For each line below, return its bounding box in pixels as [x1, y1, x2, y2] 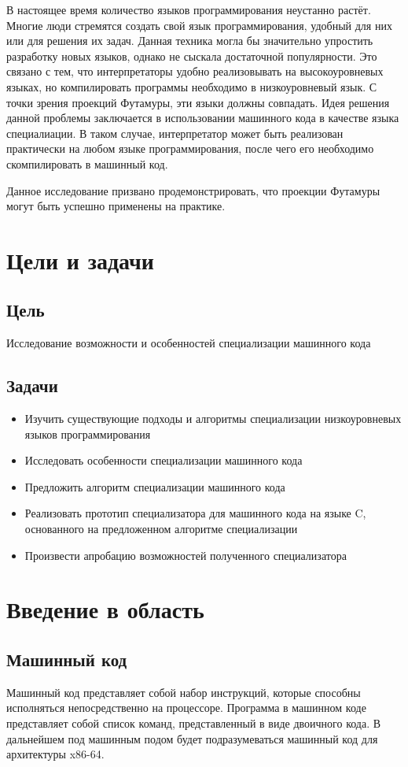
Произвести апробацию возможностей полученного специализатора [24, 547, 347, 563]
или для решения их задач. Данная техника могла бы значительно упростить [6, 32, 373, 49]
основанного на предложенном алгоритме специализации [24, 521, 298, 537]
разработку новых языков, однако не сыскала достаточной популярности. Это [6, 47, 377, 64]
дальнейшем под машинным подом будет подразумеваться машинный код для [6, 730, 378, 747]
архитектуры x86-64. [6, 746, 105, 762]
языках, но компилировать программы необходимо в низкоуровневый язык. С [6, 78, 377, 94]
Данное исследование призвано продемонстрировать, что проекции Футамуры [6, 182, 380, 198]
